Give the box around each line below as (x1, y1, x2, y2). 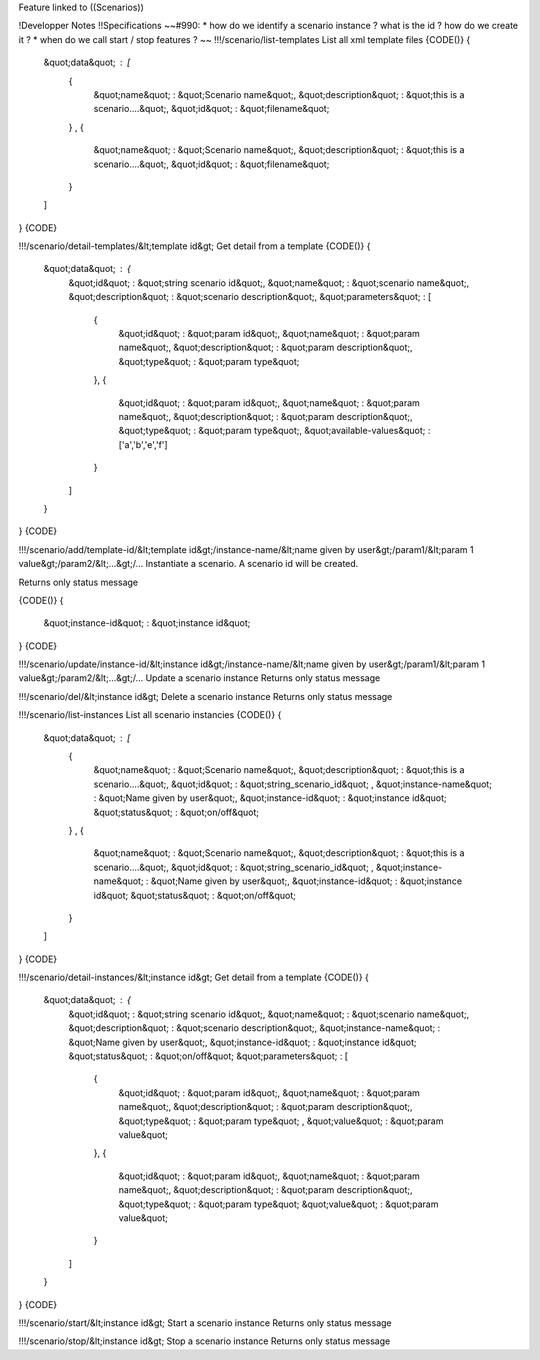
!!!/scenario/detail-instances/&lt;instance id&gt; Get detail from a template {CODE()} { (18, 971, 370, 984)
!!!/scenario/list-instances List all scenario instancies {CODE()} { (18, 709, 282, 721)
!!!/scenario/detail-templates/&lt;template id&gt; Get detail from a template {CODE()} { (18, 240, 371, 252)
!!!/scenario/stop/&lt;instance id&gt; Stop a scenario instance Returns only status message (18, 1335, 391, 1347)
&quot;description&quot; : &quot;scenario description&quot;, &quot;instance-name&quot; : (68, 1022, 441, 1034)
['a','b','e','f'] (118, 438, 169, 450)
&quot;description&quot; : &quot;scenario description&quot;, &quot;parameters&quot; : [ (68, 291, 432, 303)
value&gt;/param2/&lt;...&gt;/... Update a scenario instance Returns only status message (18, 672, 381, 684)
